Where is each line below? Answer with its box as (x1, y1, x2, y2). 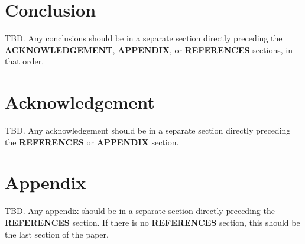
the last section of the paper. (5, 227, 109, 240)
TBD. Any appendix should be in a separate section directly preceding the (5, 204, 275, 217)
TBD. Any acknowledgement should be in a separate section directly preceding (5, 124, 291, 136)
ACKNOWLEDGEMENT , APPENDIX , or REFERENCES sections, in (5, 43, 293, 56)
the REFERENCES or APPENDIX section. (5, 135, 179, 148)
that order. (5, 55, 44, 67)
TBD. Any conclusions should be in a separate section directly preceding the (5, 32, 283, 44)
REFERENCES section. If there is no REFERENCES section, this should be (5, 216, 300, 228)
